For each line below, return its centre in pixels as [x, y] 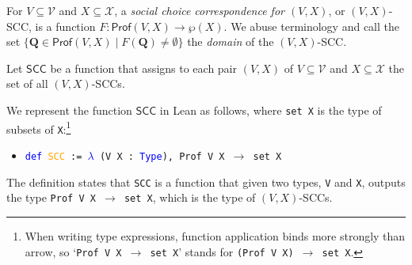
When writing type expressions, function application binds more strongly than [215, 235]
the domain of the [231, 42]
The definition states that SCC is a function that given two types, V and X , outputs [206, 182]
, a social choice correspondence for [199, 10]
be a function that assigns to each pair [143, 68]
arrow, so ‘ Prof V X [73, 251]
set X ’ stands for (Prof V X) [222, 251]
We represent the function [69, 110]
